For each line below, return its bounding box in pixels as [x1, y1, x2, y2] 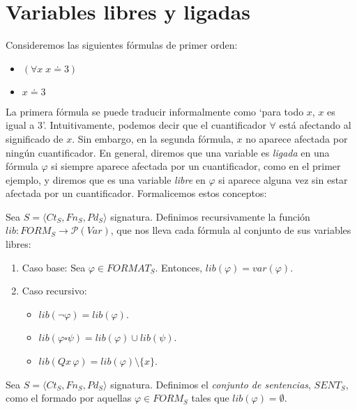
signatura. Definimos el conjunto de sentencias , [110, 377, 311, 391]
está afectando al [279, 118, 351, 132]
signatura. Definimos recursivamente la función [110, 209, 310, 223]
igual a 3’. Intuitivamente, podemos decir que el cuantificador [6, 118, 266, 132]
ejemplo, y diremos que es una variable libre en [6, 172, 206, 187]
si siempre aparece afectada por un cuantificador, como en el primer [51, 159, 341, 173]
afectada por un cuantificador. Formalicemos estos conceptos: [6, 186, 267, 200]
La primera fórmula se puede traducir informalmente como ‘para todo [6, 104, 304, 118]
